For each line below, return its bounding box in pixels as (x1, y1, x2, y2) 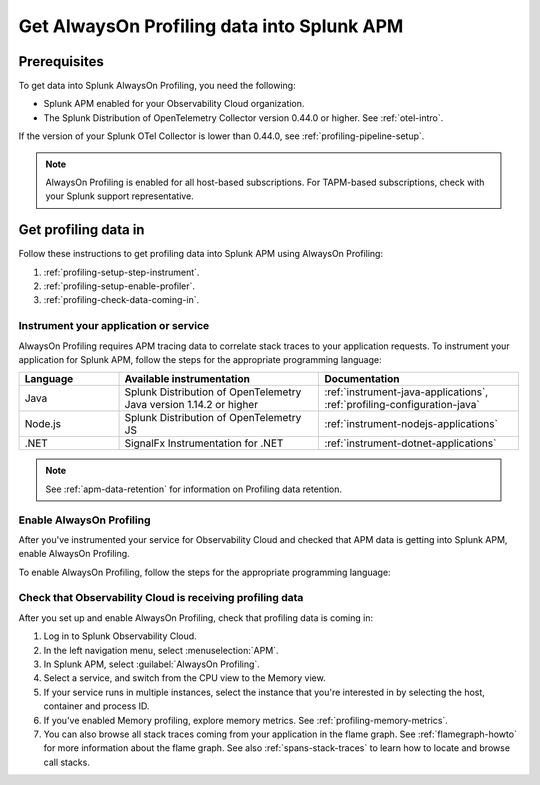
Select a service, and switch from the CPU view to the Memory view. (43, 672, 326, 684)
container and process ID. (43, 700, 150, 712)
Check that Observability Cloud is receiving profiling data (18, 591, 304, 605)
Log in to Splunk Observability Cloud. (43, 630, 197, 642)
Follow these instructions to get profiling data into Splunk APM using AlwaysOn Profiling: (18, 248, 384, 260)
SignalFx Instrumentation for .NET (124, 436, 284, 450)
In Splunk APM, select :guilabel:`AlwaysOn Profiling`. (43, 658, 260, 670)
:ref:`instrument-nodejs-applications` (324, 417, 499, 431)
